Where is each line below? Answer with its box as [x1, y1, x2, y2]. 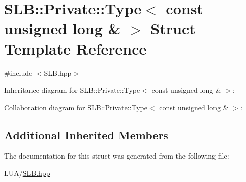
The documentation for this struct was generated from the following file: [4, 150, 229, 161]
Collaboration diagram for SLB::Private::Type [4, 101, 147, 112]
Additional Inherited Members [4, 126, 168, 142]
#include [4, 67, 33, 78]
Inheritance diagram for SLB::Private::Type [4, 85, 140, 95]
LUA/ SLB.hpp [4, 168, 50, 178]
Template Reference [4, 38, 147, 59]
